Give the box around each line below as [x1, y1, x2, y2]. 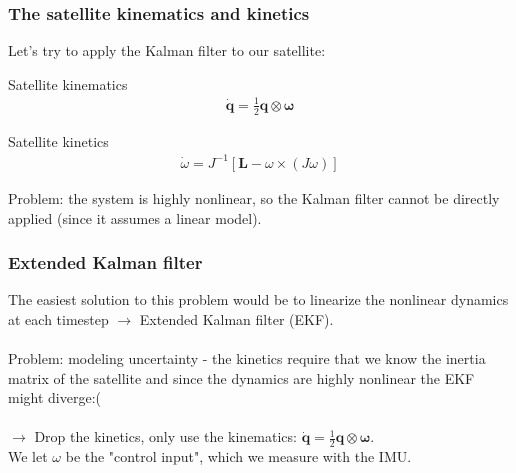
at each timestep [8, 308, 109, 329]
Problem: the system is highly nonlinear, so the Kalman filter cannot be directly [8, 187, 500, 208]
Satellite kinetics [8, 130, 109, 151]
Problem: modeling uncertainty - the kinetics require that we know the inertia [8, 348, 486, 369]
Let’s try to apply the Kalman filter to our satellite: [8, 40, 326, 61]
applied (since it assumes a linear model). [8, 207, 262, 228]
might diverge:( [8, 387, 101, 408]
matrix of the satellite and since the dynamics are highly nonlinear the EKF [8, 367, 475, 388]
